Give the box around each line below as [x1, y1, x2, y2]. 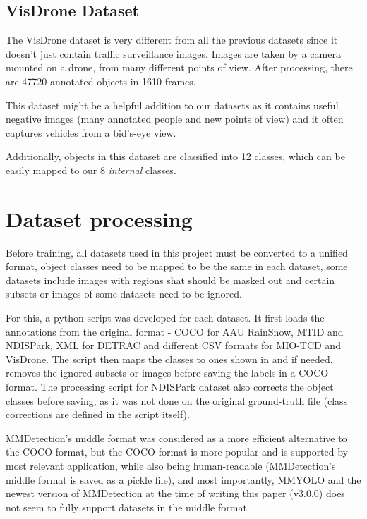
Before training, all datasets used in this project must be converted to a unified [6, 245, 348, 259]
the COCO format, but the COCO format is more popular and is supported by [6, 444, 349, 459]
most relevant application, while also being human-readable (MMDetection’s [6, 458, 336, 472]
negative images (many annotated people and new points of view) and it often [6, 111, 344, 126]
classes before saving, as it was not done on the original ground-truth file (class [6, 393, 348, 408]
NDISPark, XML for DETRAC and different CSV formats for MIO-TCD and [6, 338, 341, 353]
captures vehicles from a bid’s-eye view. [6, 125, 176, 140]
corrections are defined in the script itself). [6, 407, 190, 422]
